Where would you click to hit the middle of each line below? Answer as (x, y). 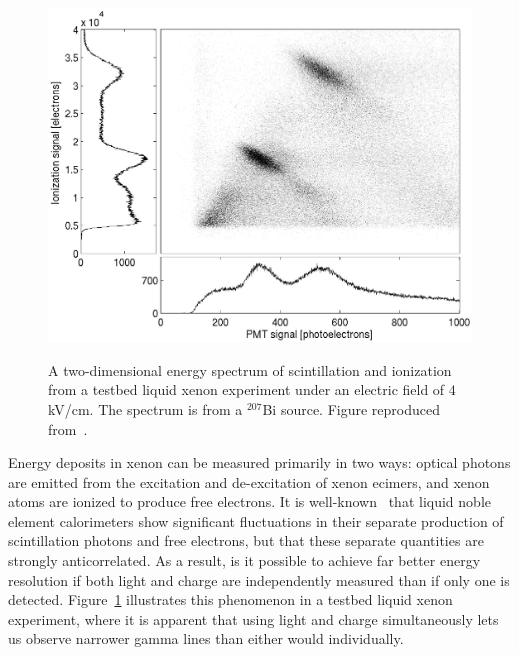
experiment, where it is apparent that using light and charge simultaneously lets (253, 618)
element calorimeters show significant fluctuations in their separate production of (256, 520)
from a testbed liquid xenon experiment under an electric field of (246, 389)
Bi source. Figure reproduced (351, 408)
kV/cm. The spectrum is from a (145, 408)
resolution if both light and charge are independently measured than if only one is (259, 579)
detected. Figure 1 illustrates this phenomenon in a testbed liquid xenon (230, 599)
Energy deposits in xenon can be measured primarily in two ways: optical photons (259, 462)
